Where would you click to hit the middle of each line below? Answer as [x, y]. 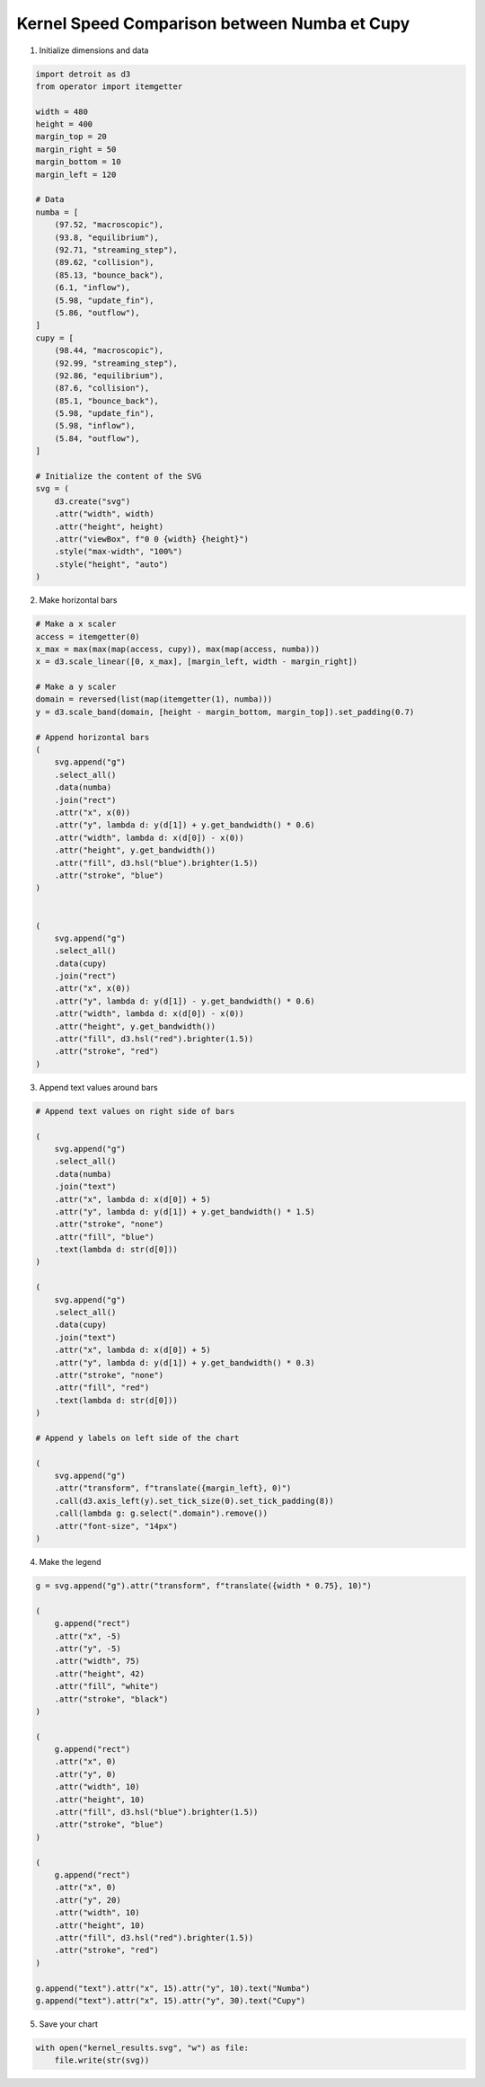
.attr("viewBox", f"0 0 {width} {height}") [151, 539]
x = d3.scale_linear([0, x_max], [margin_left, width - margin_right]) [197, 662]
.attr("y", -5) [88, 1648]
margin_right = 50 [76, 149]
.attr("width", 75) [97, 1661]
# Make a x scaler [76, 624]
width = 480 [62, 111]
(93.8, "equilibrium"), [106, 237]
